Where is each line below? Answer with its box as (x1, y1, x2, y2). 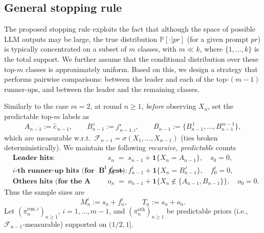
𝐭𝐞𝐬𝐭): (109, 167, 127, 174)
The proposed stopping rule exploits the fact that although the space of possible (4, 24, 255, 34)
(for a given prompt (187, 33, 249, 44)
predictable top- (4, 110, 54, 121)
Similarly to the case (4, 101, 69, 111)
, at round (90, 101, 122, 111)
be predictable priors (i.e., (166, 205, 248, 216)
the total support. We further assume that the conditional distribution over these (4, 53, 259, 64)
